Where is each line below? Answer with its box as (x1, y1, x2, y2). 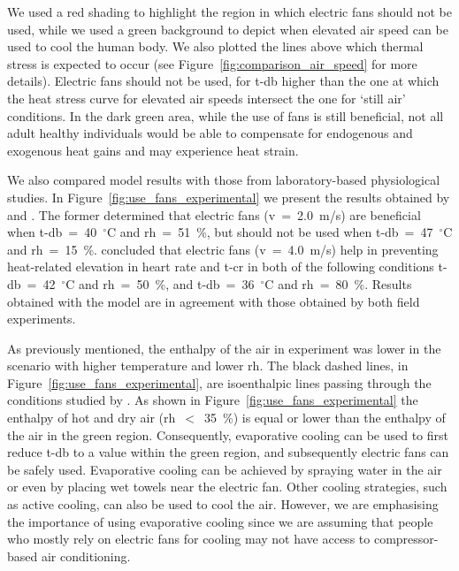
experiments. (7, 309, 76, 328)
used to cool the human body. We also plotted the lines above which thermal (7, 37, 424, 56)
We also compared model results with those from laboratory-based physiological (7, 171, 440, 189)
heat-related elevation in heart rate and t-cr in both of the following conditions (7, 257, 434, 276)
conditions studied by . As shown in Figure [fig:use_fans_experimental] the (7, 391, 418, 409)
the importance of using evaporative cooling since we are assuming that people (7, 512, 433, 530)
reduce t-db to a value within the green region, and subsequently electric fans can (7, 443, 449, 461)
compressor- (373, 529, 439, 548)
